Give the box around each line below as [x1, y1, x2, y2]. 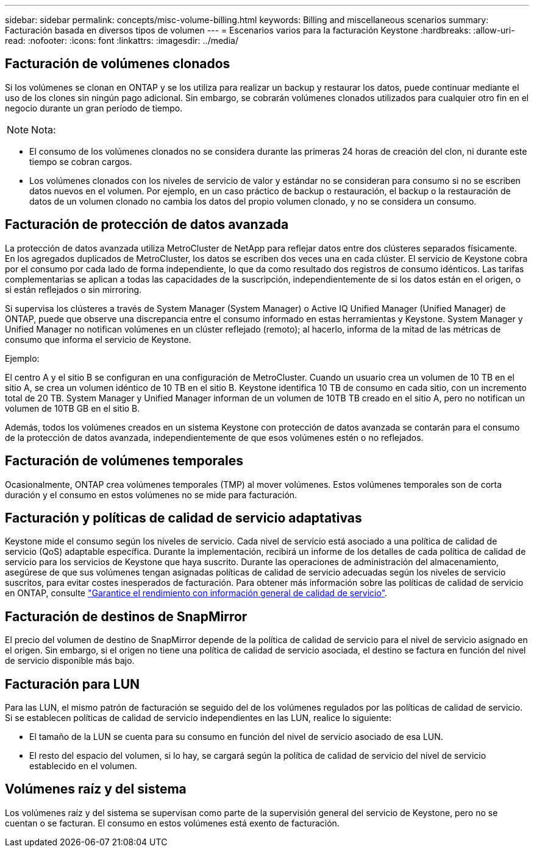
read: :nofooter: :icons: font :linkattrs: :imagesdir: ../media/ [5, 35, 238, 46]
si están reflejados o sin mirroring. [5, 284, 142, 295]
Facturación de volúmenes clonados [5, 56, 230, 72]
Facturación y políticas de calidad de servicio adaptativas [5, 510, 362, 526]
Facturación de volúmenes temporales [5, 453, 243, 469]
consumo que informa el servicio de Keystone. [5, 334, 191, 345]
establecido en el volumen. [29, 761, 137, 772]
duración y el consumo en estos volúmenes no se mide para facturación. [5, 489, 297, 500]
